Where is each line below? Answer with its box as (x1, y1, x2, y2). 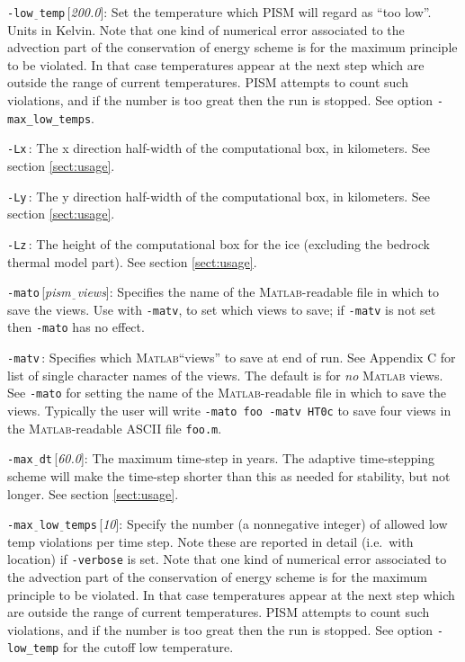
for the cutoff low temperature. (62, 638, 234, 657)
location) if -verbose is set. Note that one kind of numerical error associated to (7, 550, 447, 568)
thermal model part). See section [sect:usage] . (7, 252, 257, 271)
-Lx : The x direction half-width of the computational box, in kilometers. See (7, 139, 431, 157)
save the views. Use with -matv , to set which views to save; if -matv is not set (7, 300, 436, 318)
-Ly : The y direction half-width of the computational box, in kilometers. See (7, 186, 431, 205)
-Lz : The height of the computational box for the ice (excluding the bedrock (7, 234, 430, 253)
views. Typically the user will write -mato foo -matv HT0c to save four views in (7, 400, 452, 419)
